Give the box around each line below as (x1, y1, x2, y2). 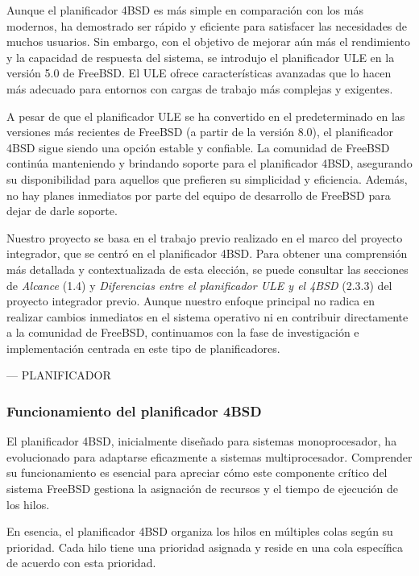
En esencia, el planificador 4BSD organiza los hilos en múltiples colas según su (6, 523, 393, 540)
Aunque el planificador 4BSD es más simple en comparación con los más (6, 2, 363, 18)
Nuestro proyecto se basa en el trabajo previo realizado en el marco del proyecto (6, 229, 403, 246)
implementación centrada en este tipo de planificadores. (6, 339, 280, 356)
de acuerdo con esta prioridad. (6, 554, 156, 571)
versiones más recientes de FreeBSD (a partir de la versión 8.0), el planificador (6, 123, 393, 140)
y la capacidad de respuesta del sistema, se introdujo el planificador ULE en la (6, 48, 395, 65)
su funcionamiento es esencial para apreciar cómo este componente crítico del (6, 464, 388, 481)
